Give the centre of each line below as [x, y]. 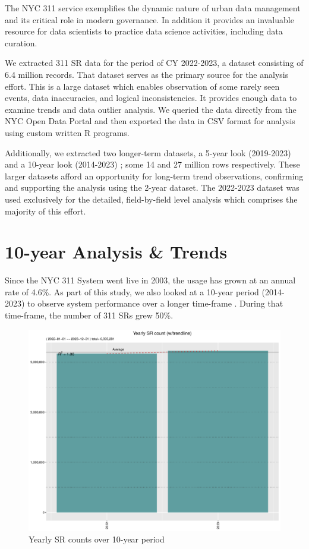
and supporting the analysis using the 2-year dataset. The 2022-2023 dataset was [152, 187]
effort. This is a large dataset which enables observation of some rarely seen [142, 86]
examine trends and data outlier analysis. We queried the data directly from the [151, 109]
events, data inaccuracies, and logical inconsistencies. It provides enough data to [151, 98]
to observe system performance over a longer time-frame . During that [155, 303]
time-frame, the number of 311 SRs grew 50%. [89, 315]
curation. [21, 42]
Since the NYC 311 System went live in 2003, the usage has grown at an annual [150, 280]
